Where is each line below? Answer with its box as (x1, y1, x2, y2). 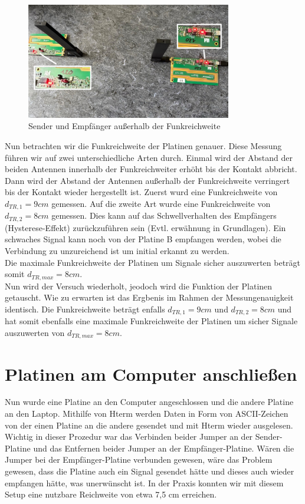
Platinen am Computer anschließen (5, 361, 297, 386)
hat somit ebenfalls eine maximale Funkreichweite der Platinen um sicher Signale (5, 315, 298, 327)
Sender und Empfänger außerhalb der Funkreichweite (28, 120, 221, 132)
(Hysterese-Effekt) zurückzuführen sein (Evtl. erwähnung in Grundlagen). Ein (5, 221, 286, 233)
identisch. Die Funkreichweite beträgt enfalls (5, 302, 165, 315)
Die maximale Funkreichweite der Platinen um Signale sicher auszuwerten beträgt (5, 256, 301, 268)
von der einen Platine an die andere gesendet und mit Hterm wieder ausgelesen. (5, 419, 293, 431)
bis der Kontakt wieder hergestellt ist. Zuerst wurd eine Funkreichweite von (5, 186, 278, 198)
